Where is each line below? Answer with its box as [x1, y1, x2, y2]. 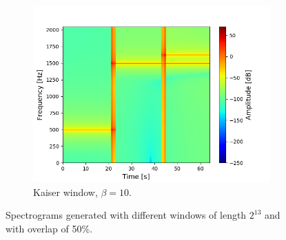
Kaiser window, [33, 184, 98, 199]
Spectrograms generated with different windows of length [6, 208, 247, 222]
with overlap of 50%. [6, 221, 93, 235]
